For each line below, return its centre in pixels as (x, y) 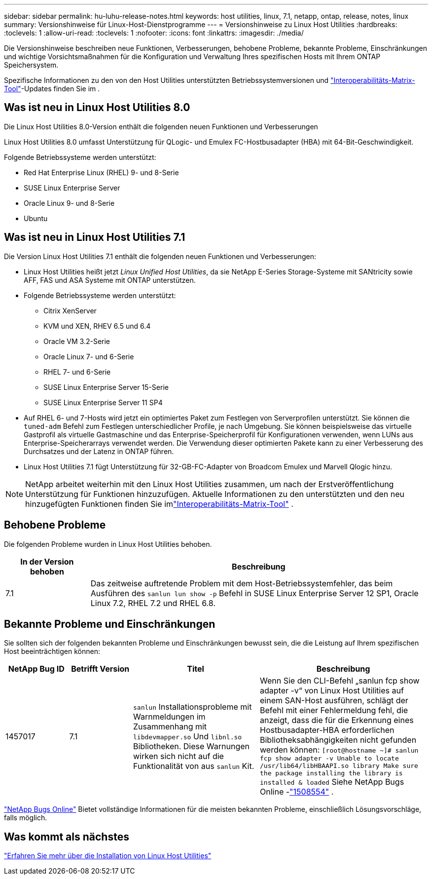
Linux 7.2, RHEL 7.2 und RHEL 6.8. (153, 603)
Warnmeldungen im (169, 716)
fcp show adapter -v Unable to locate (329, 759)
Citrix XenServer (70, 310)
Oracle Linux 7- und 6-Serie (89, 356)
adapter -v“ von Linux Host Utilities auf (332, 691)
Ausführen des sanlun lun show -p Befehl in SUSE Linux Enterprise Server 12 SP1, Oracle (254, 593)
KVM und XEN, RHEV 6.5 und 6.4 (97, 326)
